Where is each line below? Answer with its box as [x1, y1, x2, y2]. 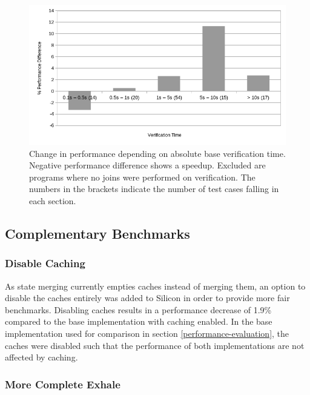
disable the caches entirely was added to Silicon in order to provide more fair [5, 291, 290, 304]
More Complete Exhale [5, 376, 120, 391]
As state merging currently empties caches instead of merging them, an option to [5, 279, 306, 292]
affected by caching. [5, 351, 78, 363]
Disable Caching [5, 256, 85, 271]
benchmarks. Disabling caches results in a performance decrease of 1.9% [5, 303, 272, 316]
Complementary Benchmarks [5, 224, 190, 242]
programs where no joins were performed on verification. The [29, 170, 256, 183]
